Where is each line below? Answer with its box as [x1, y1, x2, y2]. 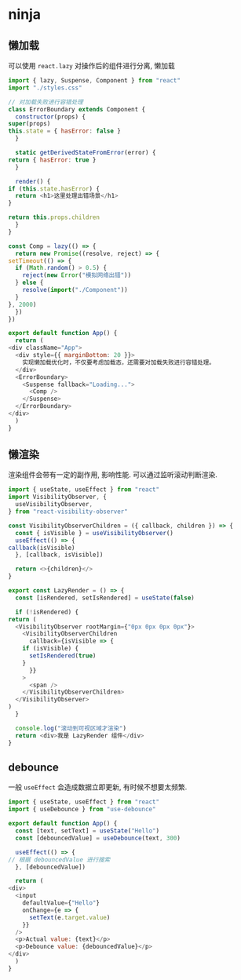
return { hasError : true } [8, 155, 97, 164]
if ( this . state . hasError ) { [8, 184, 100, 193]
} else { [15, 279, 44, 287]
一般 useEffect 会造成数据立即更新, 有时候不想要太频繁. [8, 782, 188, 792]
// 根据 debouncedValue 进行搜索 [8, 855, 111, 864]
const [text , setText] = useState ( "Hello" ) [15, 827, 159, 835]
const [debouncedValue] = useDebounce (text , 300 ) [15, 834, 181, 842]
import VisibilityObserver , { [8, 493, 108, 501]
